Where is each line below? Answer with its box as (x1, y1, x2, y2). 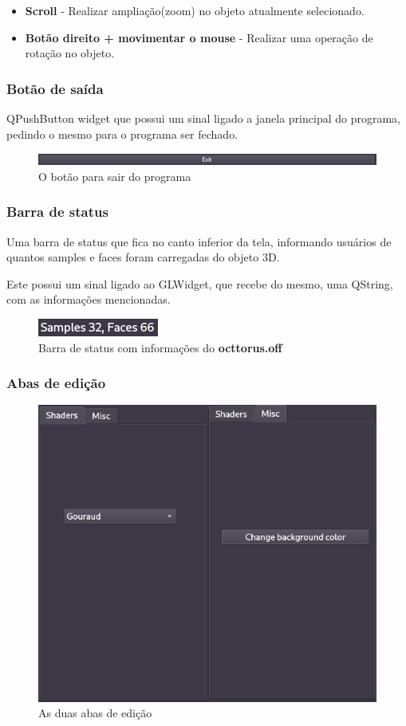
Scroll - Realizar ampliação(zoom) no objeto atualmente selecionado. (25, 2, 365, 18)
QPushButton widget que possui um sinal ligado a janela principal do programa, (6, 110, 400, 126)
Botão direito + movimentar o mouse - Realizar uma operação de (25, 29, 373, 45)
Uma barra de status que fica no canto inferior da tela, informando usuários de (6, 233, 392, 249)
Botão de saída (6, 78, 104, 98)
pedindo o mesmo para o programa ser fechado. (6, 125, 238, 142)
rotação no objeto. (25, 45, 115, 61)
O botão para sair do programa (38, 167, 191, 184)
